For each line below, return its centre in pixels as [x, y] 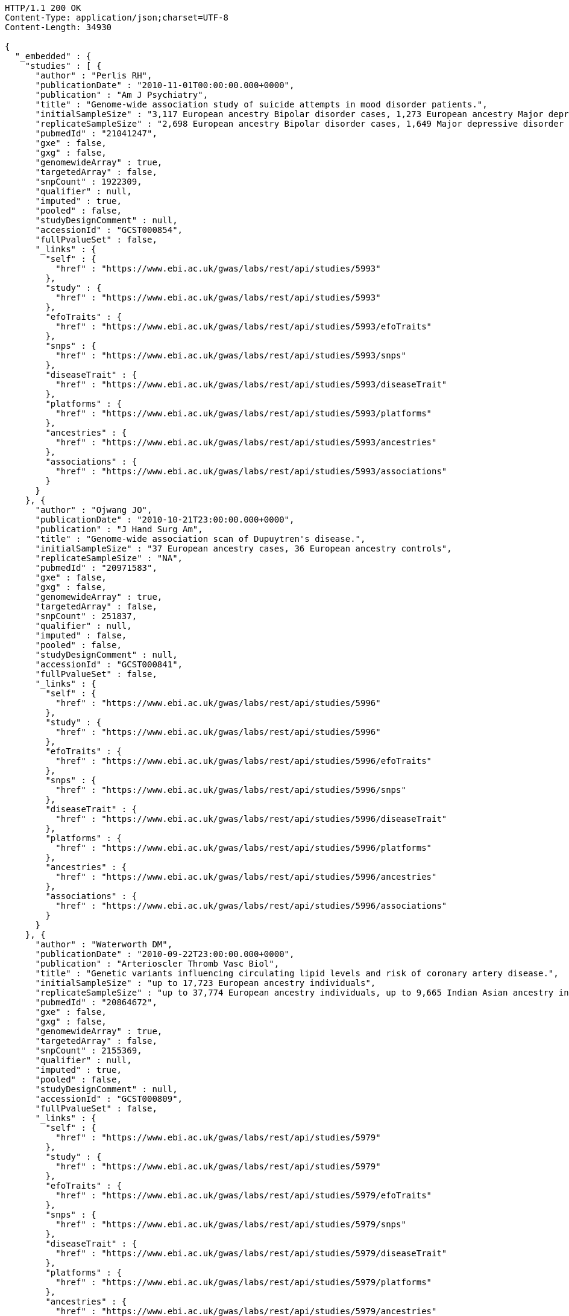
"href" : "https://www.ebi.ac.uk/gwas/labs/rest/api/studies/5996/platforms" [244, 848]
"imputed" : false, [81, 635]
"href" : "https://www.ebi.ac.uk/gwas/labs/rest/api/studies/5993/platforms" [244, 413]
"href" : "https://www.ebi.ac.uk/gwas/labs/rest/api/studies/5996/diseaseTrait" [251, 819]
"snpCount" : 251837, [86, 616]
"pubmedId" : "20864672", [96, 1002]
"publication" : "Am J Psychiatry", [122, 95]
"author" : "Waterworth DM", [104, 944]
